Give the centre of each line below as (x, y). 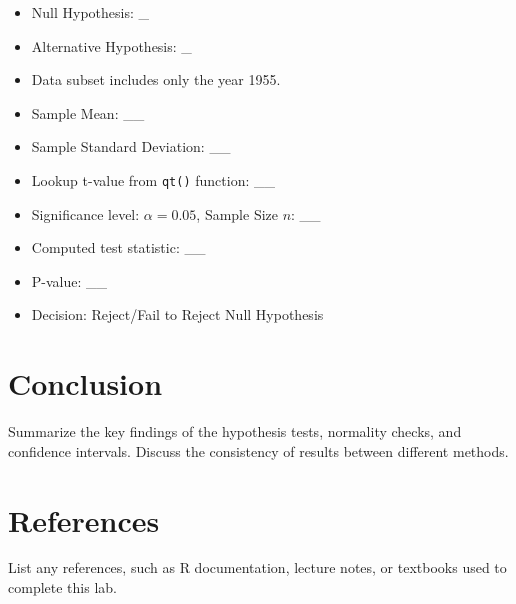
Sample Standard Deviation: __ (131, 146)
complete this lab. (62, 587)
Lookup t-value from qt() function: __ (153, 179)
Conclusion (85, 383)
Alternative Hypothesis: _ (111, 45)
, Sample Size (237, 213)
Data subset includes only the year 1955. (156, 79)
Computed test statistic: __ (118, 247)
